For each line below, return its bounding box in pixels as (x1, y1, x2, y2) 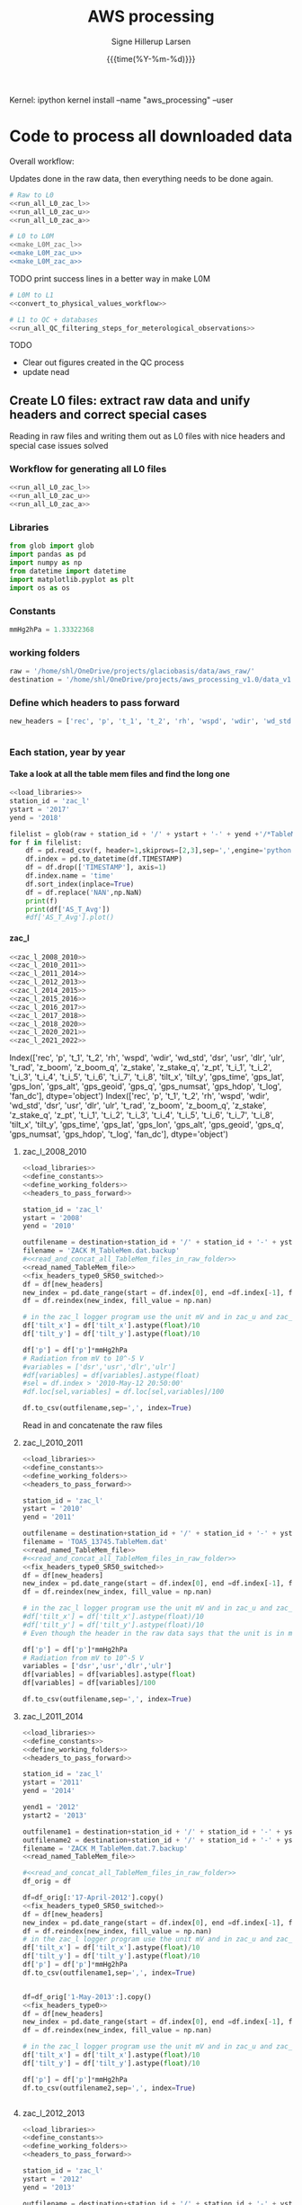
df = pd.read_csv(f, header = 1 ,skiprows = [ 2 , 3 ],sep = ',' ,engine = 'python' (25, 846, 296, 855)
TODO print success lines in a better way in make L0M (9, 272, 211, 284)
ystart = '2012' (22, 2174, 84, 2183)
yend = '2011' (22, 1513, 75, 1522)
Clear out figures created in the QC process (22, 357, 184, 368)
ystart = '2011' (22, 1778, 84, 1787)
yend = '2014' (22, 1787, 75, 1796)
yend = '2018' (9, 813, 63, 822)
